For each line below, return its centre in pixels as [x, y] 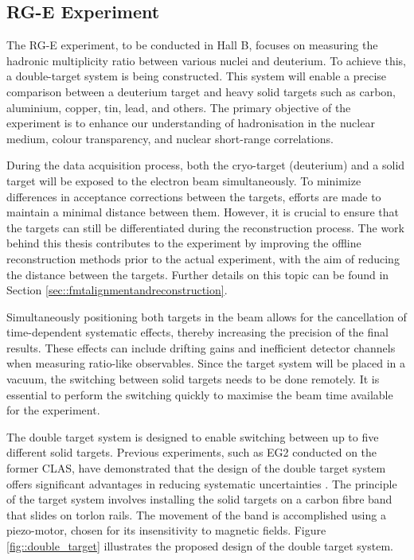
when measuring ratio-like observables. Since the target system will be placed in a [206, 363]
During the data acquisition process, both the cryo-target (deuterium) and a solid [206, 165]
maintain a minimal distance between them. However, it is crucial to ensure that [203, 212]
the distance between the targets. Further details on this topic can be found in [198, 274]
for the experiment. [53, 410]
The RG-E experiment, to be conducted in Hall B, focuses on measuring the [192, 45]
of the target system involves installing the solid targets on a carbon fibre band [199, 499]
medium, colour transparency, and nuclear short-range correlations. [170, 138]
